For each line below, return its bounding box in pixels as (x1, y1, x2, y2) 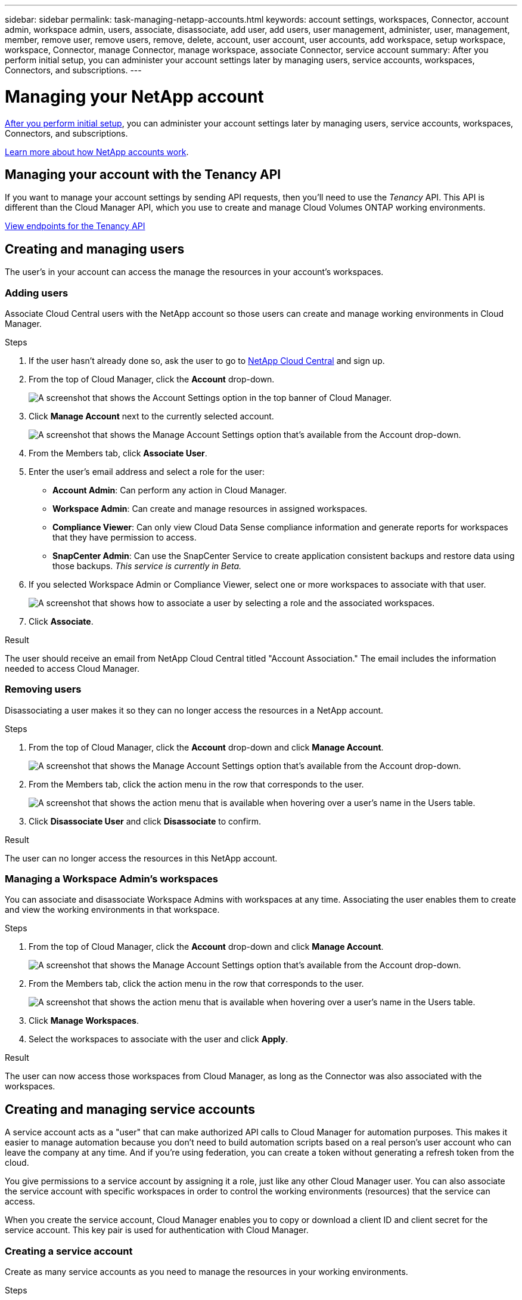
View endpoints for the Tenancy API (5, 221, 145, 231)
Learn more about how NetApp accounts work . (5, 146, 189, 157)
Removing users (5, 683, 82, 696)
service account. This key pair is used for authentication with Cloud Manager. (5, 1225, 309, 1236)
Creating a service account (5, 1245, 133, 1257)
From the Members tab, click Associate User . (29, 447, 207, 458)
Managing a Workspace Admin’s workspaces (5, 873, 219, 885)
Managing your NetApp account (5, 86, 264, 107)
